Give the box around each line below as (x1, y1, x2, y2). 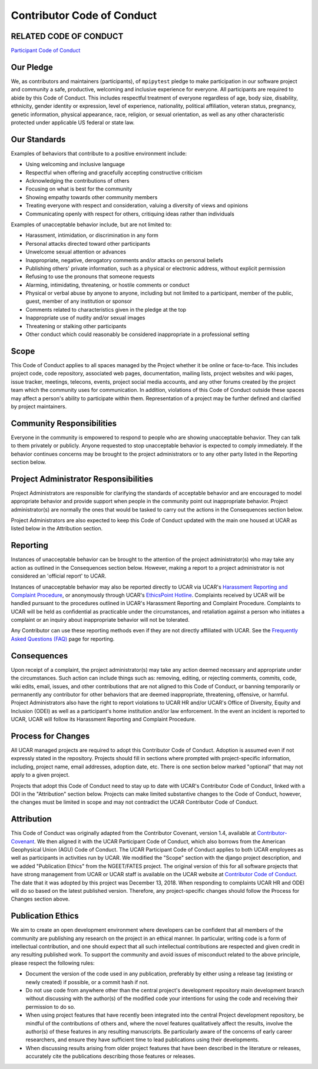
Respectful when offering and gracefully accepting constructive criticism (25, 169, 203, 176)
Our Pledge (11, 62, 53, 72)
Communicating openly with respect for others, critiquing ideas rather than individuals (25, 210, 235, 217)
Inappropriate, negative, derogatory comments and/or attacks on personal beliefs (25, 256, 223, 263)
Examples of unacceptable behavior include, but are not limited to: (11, 221, 172, 228)
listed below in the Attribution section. (11, 525, 103, 532)
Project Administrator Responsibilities (11, 474, 154, 484)
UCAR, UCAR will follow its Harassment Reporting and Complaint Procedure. (11, 716, 196, 723)
